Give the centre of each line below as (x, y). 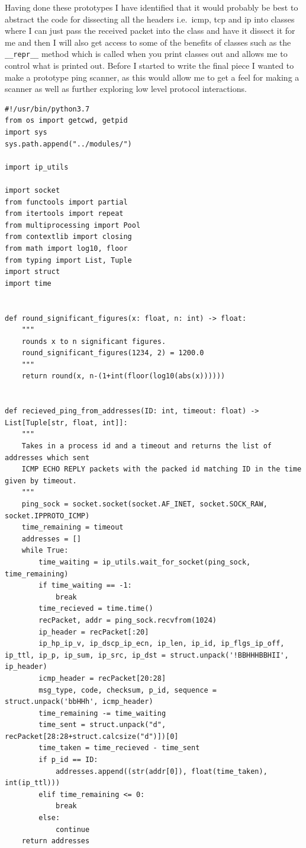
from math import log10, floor (66, 248)
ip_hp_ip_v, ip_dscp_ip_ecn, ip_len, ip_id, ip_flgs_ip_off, (162, 644)
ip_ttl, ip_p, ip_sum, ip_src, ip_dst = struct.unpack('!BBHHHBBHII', (147, 655)
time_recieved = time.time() (96, 609)
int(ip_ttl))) (33, 783)
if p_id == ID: (68, 760)
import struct (33, 272)
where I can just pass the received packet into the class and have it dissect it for (150, 31)
